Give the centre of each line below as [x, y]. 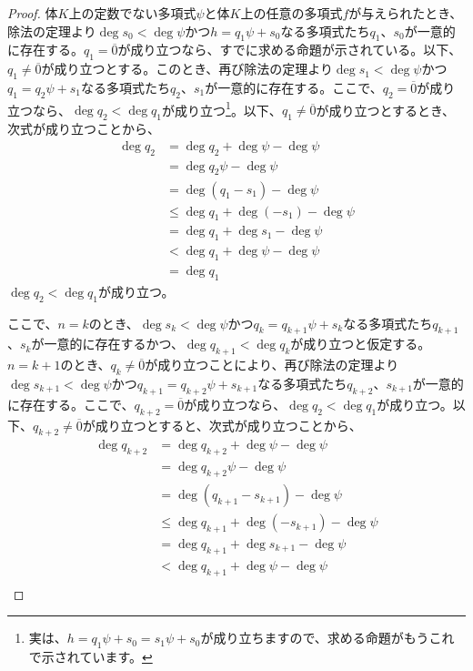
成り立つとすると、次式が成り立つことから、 [228, 425]
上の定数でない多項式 [132, 13]
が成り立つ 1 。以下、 [222, 108]
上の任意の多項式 [292, 13]
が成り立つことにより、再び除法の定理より [272, 365]
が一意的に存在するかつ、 [107, 344]
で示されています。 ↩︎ [91, 656]
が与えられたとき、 [406, 13]
